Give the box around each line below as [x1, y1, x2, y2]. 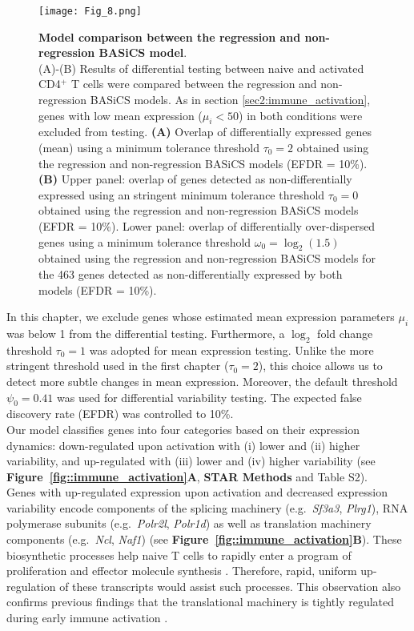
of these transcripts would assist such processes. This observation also [59, 577, 401, 594]
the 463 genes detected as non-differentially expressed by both [38, 265, 343, 282]
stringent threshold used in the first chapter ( [6, 357, 229, 374]
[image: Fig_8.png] [38, 6, 142, 17]
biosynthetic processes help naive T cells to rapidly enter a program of [6, 546, 352, 563]
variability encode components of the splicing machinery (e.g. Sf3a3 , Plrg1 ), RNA [6, 499, 408, 516]
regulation [6, 577, 56, 594]
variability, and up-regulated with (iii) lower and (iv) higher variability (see [6, 452, 376, 469]
